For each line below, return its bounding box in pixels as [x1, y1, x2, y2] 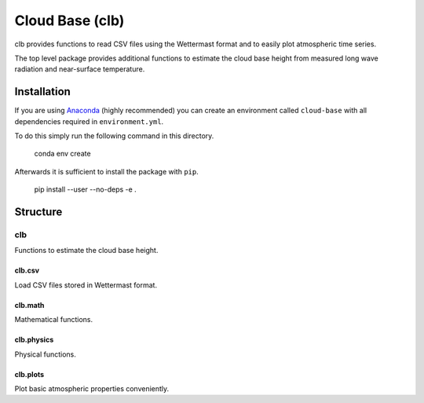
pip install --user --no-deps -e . [34, 185, 137, 194]
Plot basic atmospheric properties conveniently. [14, 383, 170, 393]
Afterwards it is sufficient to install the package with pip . [14, 167, 199, 176]
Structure [14, 205, 63, 218]
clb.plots [14, 369, 45, 379]
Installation [14, 85, 71, 98]
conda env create [34, 149, 91, 159]
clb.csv [14, 266, 40, 275]
